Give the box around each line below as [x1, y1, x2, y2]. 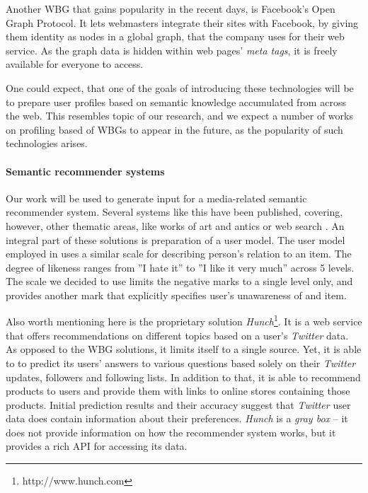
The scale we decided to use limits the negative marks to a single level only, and [6, 274, 353, 289]
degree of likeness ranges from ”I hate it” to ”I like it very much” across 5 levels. [6, 260, 355, 274]
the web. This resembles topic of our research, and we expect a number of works [6, 108, 353, 123]
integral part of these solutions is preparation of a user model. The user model [6, 232, 345, 247]
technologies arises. [6, 136, 88, 151]
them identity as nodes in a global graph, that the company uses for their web [6, 29, 345, 44]
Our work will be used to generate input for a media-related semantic [6, 190, 307, 205]
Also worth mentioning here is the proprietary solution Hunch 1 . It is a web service [6, 312, 362, 329]
